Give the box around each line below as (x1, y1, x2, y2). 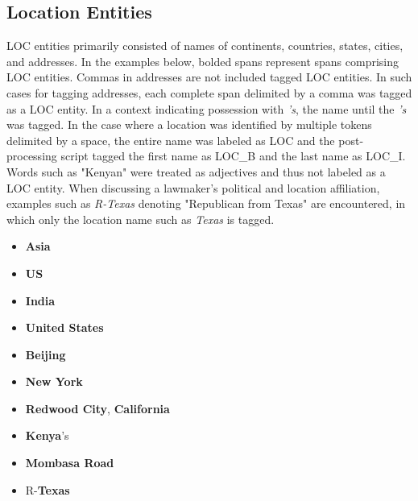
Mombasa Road (25, 454, 114, 471)
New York (25, 373, 83, 390)
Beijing (25, 346, 66, 362)
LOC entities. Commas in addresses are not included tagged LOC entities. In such (6, 68, 412, 85)
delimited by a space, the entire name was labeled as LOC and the (6, 131, 335, 148)
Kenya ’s (25, 427, 69, 444)
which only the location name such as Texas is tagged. (6, 210, 275, 227)
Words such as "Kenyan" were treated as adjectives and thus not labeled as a (6, 163, 386, 180)
